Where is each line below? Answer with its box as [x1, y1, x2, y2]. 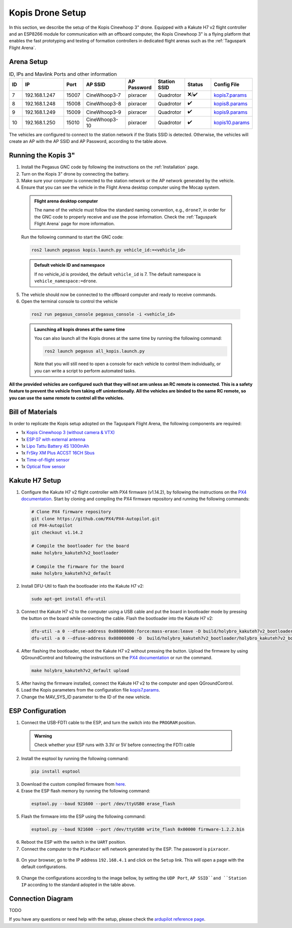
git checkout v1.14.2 [31, 530, 83, 535]
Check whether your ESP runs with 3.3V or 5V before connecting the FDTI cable [34, 742, 195, 748]
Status [187, 81, 203, 88]
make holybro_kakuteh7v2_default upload [31, 668, 129, 673]
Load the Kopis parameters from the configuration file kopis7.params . [21, 687, 161, 693]
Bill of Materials [9, 408, 57, 416]
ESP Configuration [9, 707, 66, 715]
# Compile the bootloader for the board [31, 543, 129, 549]
